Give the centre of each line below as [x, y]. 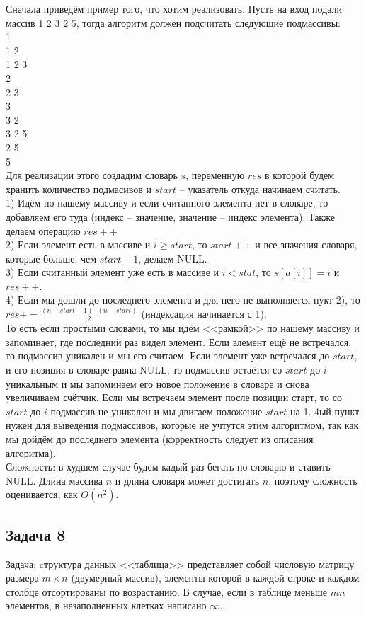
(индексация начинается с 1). [204, 314]
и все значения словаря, [306, 244]
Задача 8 [36, 534]
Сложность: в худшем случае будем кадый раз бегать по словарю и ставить [168, 467]
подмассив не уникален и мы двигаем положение [156, 411]
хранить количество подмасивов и [79, 189]
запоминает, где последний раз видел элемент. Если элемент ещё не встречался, [179, 341]
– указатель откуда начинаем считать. [260, 189]
